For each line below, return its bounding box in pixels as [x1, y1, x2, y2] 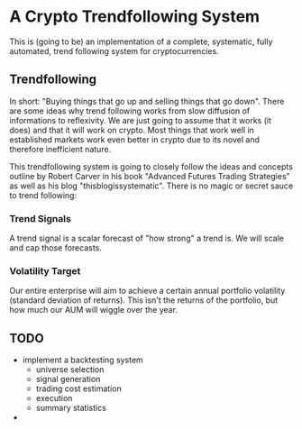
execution [35, 393, 73, 404]
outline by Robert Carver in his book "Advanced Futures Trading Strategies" [9, 170, 290, 181]
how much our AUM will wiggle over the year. [9, 305, 178, 315]
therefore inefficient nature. [9, 143, 112, 154]
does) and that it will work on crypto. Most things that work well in [9, 124, 255, 135]
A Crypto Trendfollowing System [9, 6, 260, 27]
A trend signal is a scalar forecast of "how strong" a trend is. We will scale [9, 233, 284, 244]
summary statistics [35, 403, 106, 414]
